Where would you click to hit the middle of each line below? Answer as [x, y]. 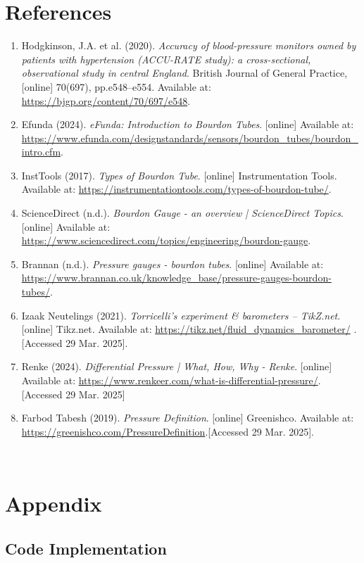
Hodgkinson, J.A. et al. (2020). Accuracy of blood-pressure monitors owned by [189, 45]
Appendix [54, 504]
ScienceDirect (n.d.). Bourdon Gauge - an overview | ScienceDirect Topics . [182, 213]
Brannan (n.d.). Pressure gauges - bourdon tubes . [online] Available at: [172, 264]
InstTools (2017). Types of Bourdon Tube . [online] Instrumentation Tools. [179, 175]
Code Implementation [86, 548]
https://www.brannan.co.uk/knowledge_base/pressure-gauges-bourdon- [176, 278]
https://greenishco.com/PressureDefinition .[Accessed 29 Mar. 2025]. [168, 431]
